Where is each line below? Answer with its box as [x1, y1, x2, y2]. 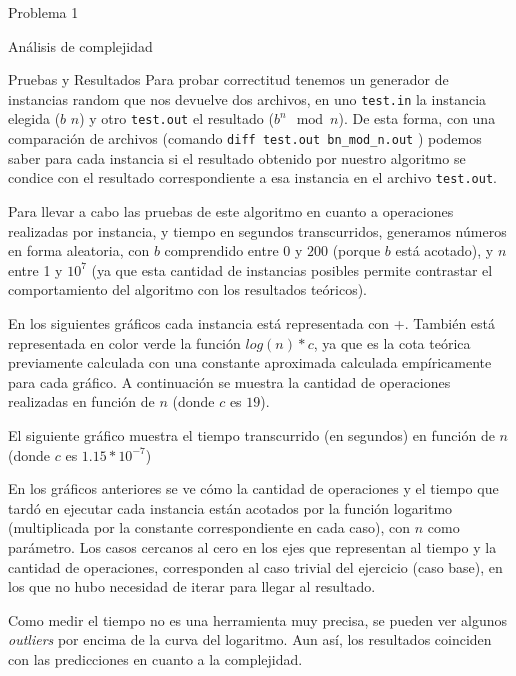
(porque [332, 240, 381, 261]
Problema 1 [8, 2, 79, 22]
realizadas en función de [8, 391, 155, 412]
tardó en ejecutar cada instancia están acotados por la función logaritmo [8, 497, 453, 518]
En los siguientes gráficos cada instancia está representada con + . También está [8, 312, 496, 333]
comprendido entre [164, 240, 279, 261]
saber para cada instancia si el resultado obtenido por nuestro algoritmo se [8, 147, 466, 168]
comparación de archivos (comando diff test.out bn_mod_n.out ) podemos [8, 128, 482, 149]
